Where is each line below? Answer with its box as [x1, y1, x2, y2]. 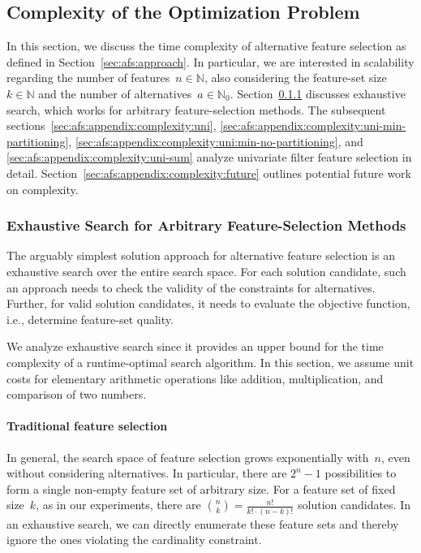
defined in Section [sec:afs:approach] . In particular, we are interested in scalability [6, 53, 415, 70]
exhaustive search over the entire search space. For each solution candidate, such [6, 262, 406, 279]
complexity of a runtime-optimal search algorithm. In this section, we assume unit [6, 353, 415, 370]
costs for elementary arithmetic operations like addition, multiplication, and [6, 369, 384, 387]
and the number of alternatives [38, 84, 192, 102]
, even [380, 448, 410, 465]
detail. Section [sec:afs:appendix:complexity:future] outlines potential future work [6, 164, 412, 181]
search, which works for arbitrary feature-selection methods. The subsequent [6, 101, 386, 118]
